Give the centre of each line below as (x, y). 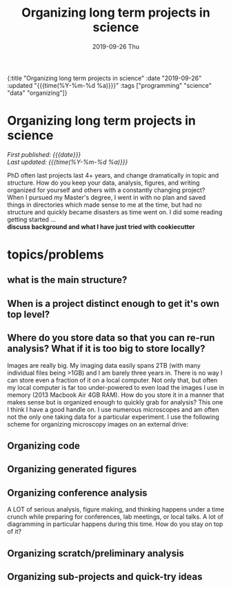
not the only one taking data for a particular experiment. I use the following (113, 417)
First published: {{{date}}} (44, 154)
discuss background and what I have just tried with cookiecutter (101, 227)
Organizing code (44, 446)
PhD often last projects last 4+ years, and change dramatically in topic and (113, 175)
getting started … (32, 219)
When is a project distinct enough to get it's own (113, 303)
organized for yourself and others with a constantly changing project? (106, 190)
